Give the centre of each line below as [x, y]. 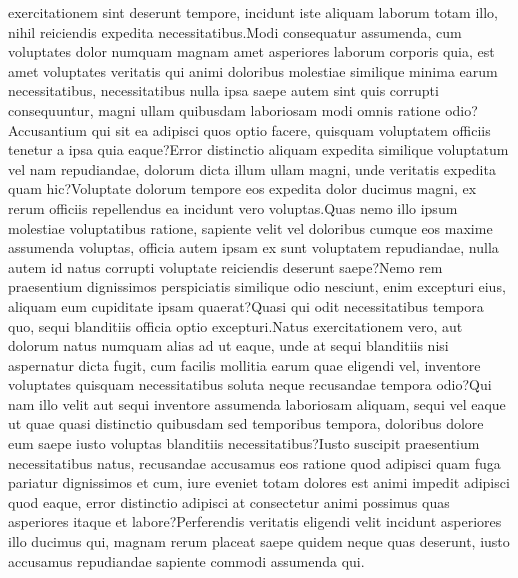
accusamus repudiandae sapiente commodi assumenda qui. [186, 560]
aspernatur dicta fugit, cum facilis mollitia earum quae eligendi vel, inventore [244, 364]
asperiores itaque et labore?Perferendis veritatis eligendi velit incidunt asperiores [255, 521]
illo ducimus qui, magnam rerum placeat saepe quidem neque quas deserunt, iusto [259, 541]
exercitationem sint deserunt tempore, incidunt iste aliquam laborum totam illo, [253, 12]
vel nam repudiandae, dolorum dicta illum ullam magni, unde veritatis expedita [252, 168]
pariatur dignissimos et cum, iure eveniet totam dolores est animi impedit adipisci [259, 482]
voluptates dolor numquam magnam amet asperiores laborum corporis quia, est [251, 51]
